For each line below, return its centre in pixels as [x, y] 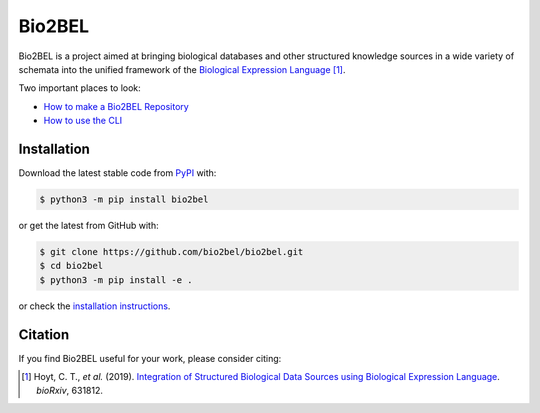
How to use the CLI [83, 121]
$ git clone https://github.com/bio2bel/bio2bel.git [171, 251]
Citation [44, 334]
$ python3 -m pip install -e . [116, 279]
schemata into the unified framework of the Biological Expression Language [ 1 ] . [182, 69]
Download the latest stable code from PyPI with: [117, 173]
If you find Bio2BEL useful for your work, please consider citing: [150, 358]
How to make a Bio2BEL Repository [116, 106]
